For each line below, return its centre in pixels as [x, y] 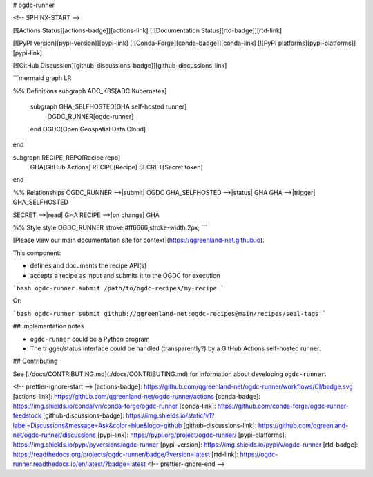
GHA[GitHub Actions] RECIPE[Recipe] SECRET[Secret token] [116, 167]
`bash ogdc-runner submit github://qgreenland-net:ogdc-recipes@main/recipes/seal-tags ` [169, 314]
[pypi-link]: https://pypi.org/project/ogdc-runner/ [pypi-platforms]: [192, 435]
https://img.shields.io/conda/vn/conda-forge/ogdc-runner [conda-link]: [114, 406]
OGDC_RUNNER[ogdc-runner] [90, 116]
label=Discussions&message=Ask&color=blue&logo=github [97, 425]
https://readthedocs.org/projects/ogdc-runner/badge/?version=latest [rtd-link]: [126, 454]
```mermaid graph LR [42, 78]
